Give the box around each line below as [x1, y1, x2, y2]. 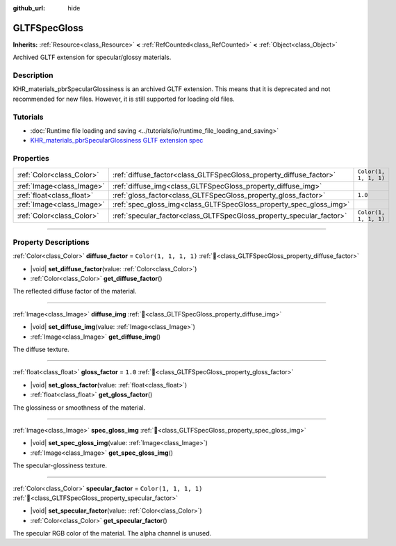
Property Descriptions [13, 237, 90, 247]
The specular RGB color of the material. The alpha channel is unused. [13, 529, 212, 538]
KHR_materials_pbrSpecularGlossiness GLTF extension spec [30, 136, 204, 145]
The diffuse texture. [13, 345, 69, 353]
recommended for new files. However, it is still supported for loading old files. [13, 95, 236, 103]
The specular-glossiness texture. [13, 461, 108, 469]
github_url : [13, 4, 45, 12]
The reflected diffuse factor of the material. [13, 287, 137, 296]
